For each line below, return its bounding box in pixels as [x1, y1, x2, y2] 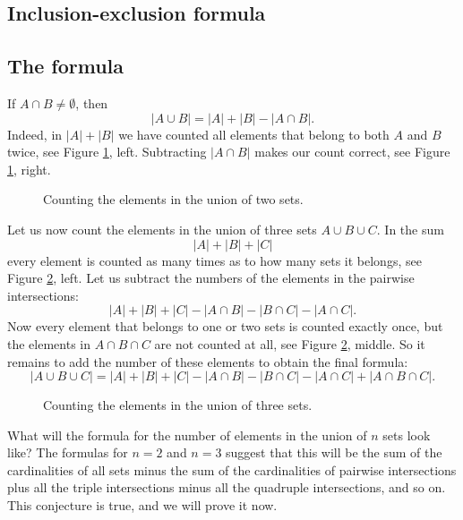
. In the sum [376, 219, 444, 238]
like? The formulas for [7, 443, 128, 462]
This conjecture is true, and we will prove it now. [7, 496, 278, 515]
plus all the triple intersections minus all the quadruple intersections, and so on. [7, 478, 446, 497]
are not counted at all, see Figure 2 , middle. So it [154, 334, 425, 353]
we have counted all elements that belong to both [118, 124, 390, 143]
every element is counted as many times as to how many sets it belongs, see [7, 251, 422, 269]
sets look [382, 425, 431, 444]
